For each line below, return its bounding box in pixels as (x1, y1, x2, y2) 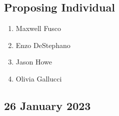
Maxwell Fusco (15, 23, 61, 33)
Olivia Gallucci (15, 73, 62, 83)
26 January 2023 (4, 97, 91, 113)
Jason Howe (15, 56, 52, 67)
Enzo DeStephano (15, 39, 70, 50)
